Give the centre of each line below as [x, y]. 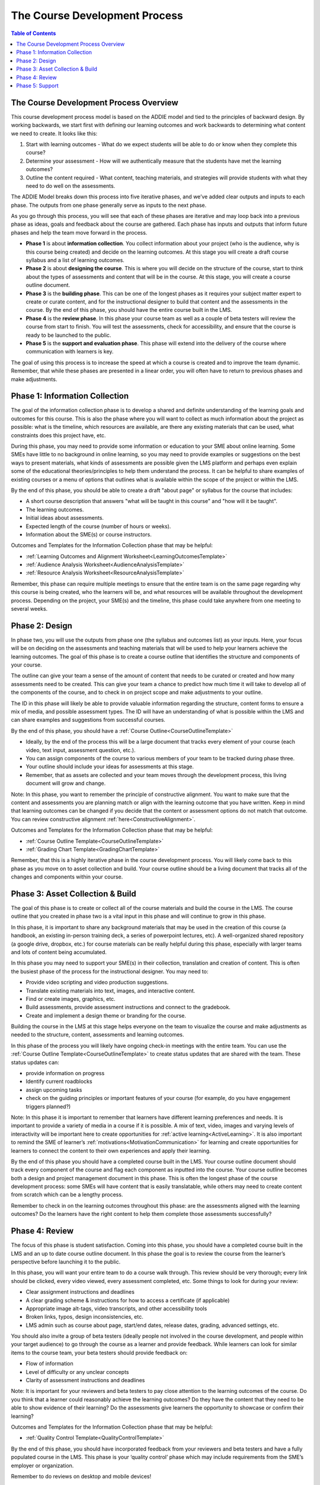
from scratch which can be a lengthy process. [67, 1195]
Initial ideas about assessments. [65, 518]
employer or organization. [42, 1465]
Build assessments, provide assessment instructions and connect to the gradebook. [128, 1007]
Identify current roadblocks [59, 1082]
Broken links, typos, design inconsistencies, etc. [84, 1317]
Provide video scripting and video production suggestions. [97, 982]
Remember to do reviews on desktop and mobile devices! [81, 1476]
